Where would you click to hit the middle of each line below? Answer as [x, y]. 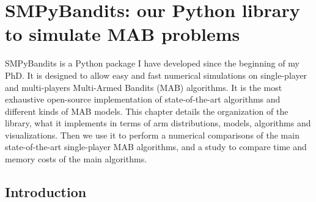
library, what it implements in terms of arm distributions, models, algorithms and [158, 123]
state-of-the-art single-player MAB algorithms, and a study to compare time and [156, 147]
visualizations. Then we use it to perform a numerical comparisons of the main [152, 135]
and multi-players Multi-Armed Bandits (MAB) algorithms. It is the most [144, 87]
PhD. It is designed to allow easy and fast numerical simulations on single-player [156, 75]
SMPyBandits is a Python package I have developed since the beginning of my [152, 63]
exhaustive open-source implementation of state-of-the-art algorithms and [143, 99]
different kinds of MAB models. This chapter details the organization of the [147, 111]
